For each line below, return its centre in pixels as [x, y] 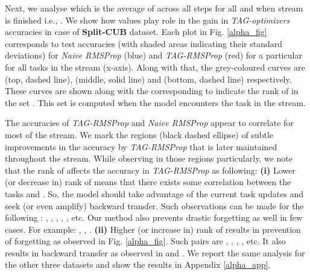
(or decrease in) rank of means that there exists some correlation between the [148, 182]
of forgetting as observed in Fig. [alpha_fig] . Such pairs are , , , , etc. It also [145, 241]
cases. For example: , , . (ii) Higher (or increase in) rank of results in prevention [153, 229]
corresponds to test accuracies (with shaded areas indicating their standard [144, 43]
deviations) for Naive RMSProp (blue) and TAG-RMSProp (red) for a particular [153, 55]
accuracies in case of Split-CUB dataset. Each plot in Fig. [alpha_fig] [136, 32]
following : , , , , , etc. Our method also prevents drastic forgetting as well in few [154, 217]
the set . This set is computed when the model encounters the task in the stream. [155, 102]
